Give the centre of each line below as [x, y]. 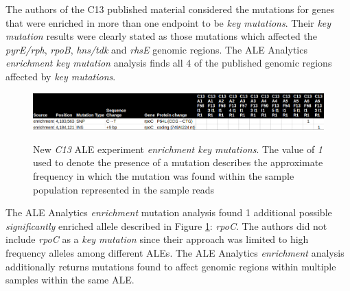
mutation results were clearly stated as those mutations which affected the [161, 36]
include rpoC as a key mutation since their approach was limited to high [157, 239]
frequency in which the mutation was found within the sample [164, 176]
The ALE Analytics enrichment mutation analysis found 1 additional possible [169, 212]
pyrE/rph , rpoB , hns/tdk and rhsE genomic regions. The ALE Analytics [156, 49]
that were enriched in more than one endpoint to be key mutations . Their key [168, 22]
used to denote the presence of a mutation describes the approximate [178, 162]
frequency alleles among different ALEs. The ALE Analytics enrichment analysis [175, 253]
